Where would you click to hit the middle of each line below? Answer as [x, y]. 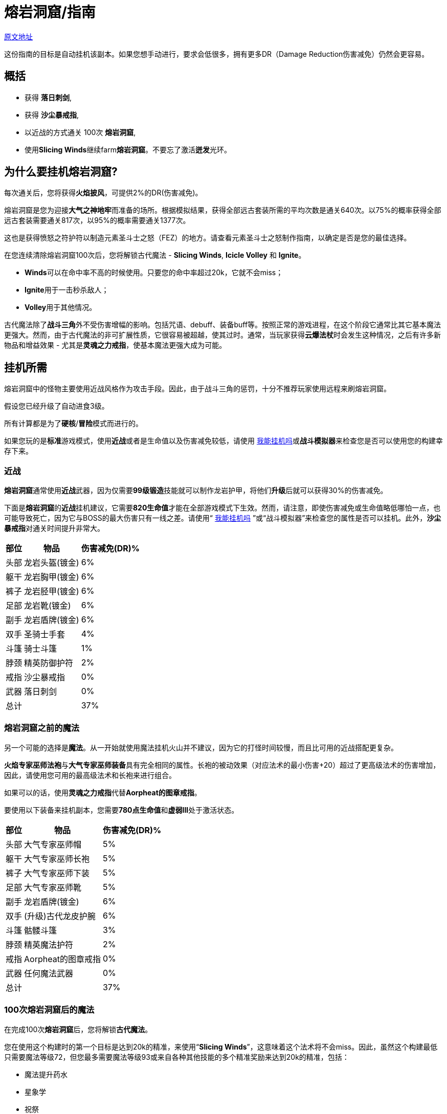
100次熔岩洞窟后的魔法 [49, 1010]
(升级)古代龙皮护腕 [60, 916]
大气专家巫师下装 [57, 873]
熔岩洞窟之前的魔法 [42, 728]
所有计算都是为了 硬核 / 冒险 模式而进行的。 [74, 424]
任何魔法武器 [49, 973]
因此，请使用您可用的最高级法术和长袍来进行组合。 [90, 775]
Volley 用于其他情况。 [61, 307]
